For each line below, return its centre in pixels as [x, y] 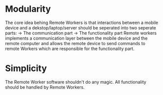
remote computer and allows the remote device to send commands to [75, 43]
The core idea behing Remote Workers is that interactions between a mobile [82, 23]
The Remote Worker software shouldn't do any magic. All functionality [76, 82]
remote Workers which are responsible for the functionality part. [70, 48]
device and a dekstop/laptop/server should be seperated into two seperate [81, 27]
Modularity [28, 9]
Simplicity [26, 68]
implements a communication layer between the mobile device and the [76, 38]
